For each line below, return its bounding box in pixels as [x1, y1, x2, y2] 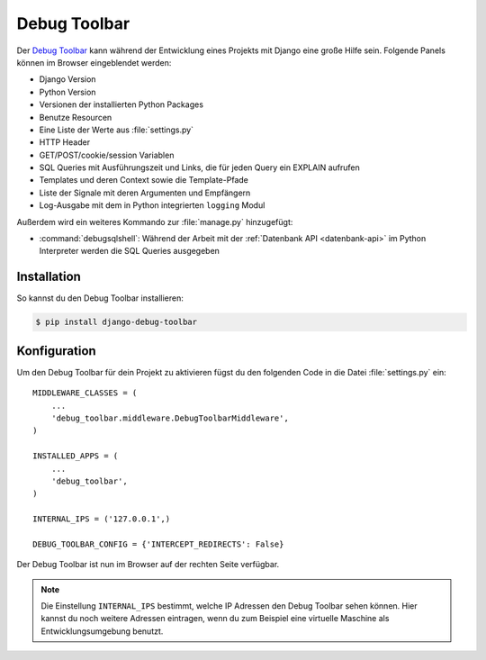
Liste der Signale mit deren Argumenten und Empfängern [39, 187, 251, 198]
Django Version [39, 74, 96, 85]
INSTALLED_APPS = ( [32, 451, 119, 461]
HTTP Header [39, 137, 90, 148]
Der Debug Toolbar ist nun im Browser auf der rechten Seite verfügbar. [16, 559, 280, 570]
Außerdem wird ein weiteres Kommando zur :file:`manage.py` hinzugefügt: [16, 216, 293, 227]
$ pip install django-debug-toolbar [35, 317, 198, 328]
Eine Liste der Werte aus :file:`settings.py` [39, 124, 193, 135]
